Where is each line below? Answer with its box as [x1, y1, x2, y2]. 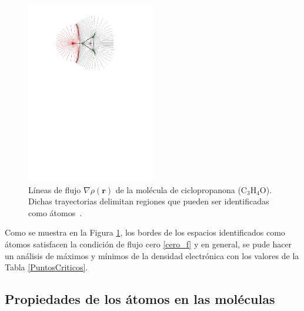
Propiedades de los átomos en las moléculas [5, 290, 275, 308]
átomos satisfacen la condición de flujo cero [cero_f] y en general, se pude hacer [5, 237, 292, 250]
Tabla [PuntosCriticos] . [5, 261, 88, 273]
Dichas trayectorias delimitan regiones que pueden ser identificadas [28, 195, 269, 207]
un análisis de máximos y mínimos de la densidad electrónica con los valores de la [5, 249, 299, 262]
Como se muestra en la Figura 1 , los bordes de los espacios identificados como [5, 226, 285, 239]
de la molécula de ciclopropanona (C [115, 183, 247, 196]
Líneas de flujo [28, 183, 81, 196]
